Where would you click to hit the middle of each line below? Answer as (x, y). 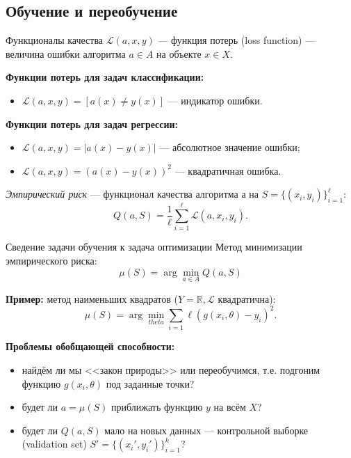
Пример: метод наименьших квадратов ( (92, 298)
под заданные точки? (150, 383)
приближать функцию (157, 407)
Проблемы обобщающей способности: (90, 346)
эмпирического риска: (51, 261)
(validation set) (54, 444)
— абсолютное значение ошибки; (230, 147)
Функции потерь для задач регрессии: (92, 124)
